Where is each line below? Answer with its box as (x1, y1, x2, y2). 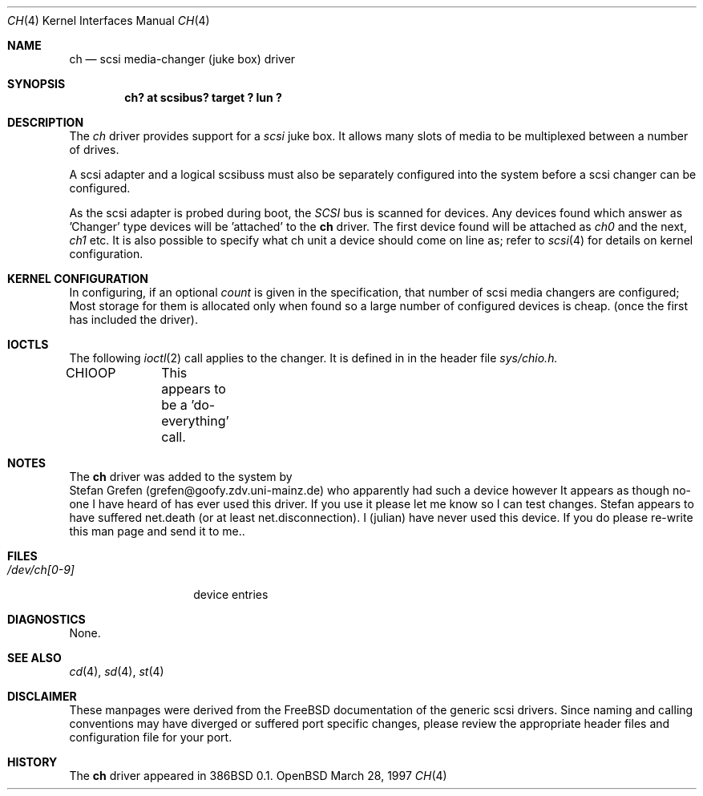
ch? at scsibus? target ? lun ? (124, 91, 282, 104)
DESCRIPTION (7, 115, 84, 129)
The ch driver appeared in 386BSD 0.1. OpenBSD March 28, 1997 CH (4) (69, 769, 447, 782)
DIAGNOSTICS (7, 612, 86, 626)
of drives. (69, 143, 119, 156)
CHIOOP (65, 365, 116, 381)
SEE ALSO (7, 651, 62, 665)
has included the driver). (69, 313, 198, 326)
